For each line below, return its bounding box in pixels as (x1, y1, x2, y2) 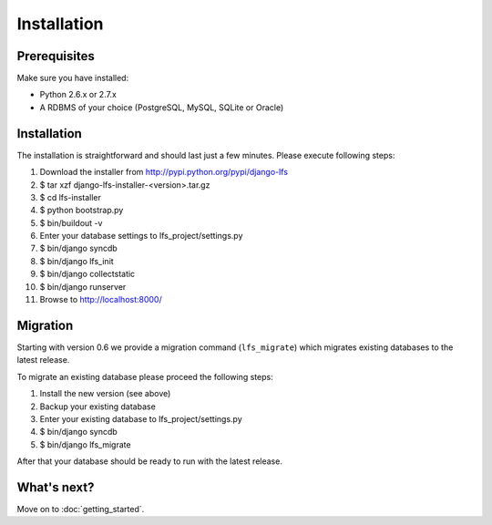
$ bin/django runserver (39, 281, 127, 292)
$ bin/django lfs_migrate (39, 438, 131, 450)
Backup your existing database (39, 401, 157, 412)
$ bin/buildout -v (39, 217, 103, 228)
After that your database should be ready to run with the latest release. (16, 456, 282, 467)
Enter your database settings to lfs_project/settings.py (39, 231, 243, 242)
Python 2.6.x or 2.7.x (39, 89, 118, 100)
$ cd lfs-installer (39, 191, 102, 202)
